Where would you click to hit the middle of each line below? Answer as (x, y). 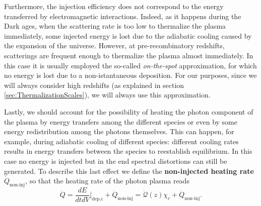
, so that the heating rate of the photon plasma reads (107, 181)
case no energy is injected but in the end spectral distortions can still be (116, 161)
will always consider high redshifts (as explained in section (94, 85)
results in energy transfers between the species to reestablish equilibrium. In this (128, 151)
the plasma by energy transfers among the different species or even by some (121, 121)
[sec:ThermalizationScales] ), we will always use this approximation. (107, 95)
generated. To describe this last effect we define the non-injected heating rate (129, 171)
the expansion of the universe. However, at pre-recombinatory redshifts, (114, 45)
